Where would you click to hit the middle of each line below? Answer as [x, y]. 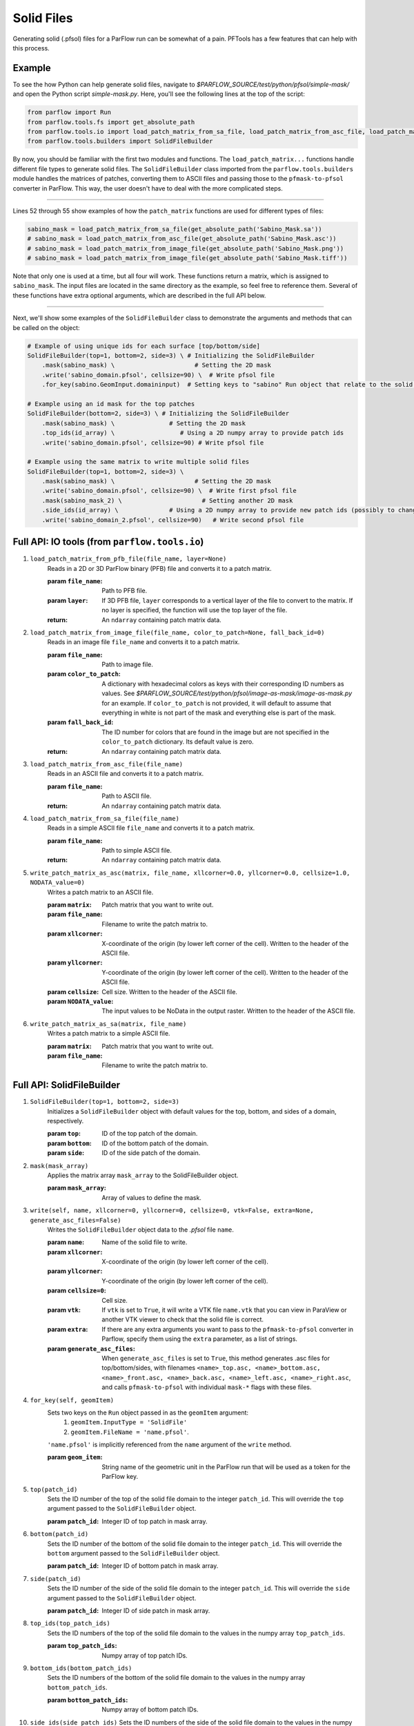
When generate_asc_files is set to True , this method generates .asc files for [216, 1358]
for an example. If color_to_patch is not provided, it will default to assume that [216, 703]
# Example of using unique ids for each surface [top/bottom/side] [144, 346]
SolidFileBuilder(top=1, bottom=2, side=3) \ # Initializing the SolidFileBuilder [171, 356]
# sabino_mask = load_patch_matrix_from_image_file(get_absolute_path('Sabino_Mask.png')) [186, 248]
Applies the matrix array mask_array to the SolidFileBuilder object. [143, 1175]
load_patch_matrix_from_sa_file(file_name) [105, 818]
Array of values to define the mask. [151, 1197]
